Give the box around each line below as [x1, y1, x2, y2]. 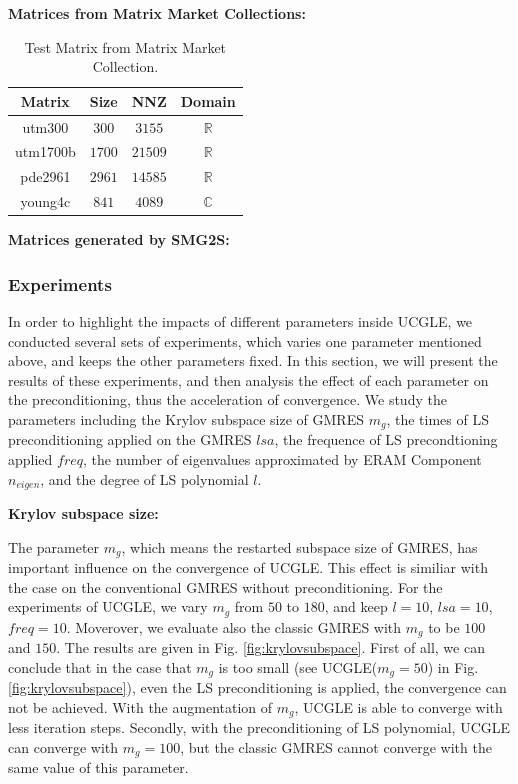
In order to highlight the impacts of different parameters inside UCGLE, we [8, 311, 473, 332]
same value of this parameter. [8, 757, 189, 778]
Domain [180, 90, 236, 111]
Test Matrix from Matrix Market [24, 36, 227, 57]
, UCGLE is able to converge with [294, 696, 503, 717]
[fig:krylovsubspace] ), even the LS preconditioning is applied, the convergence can [8, 677, 507, 698]
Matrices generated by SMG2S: [8, 229, 230, 250]
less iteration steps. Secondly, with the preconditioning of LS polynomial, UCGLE [8, 717, 511, 738]
